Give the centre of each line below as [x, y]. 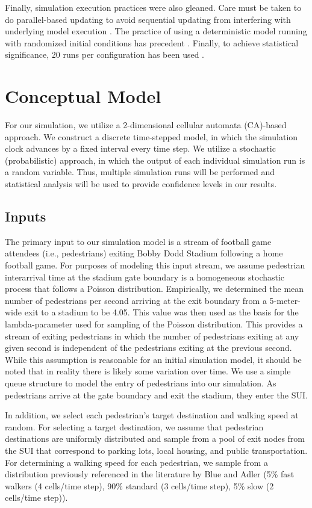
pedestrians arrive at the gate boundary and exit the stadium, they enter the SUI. [156, 395]
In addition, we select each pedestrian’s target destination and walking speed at [152, 415]
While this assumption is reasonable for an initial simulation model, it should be [153, 359]
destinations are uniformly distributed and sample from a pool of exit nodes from [155, 438]
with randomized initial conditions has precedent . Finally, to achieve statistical [152, 42]
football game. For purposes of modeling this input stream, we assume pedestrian [155, 265]
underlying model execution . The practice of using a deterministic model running [156, 31]
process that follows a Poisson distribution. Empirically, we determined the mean [154, 289]
